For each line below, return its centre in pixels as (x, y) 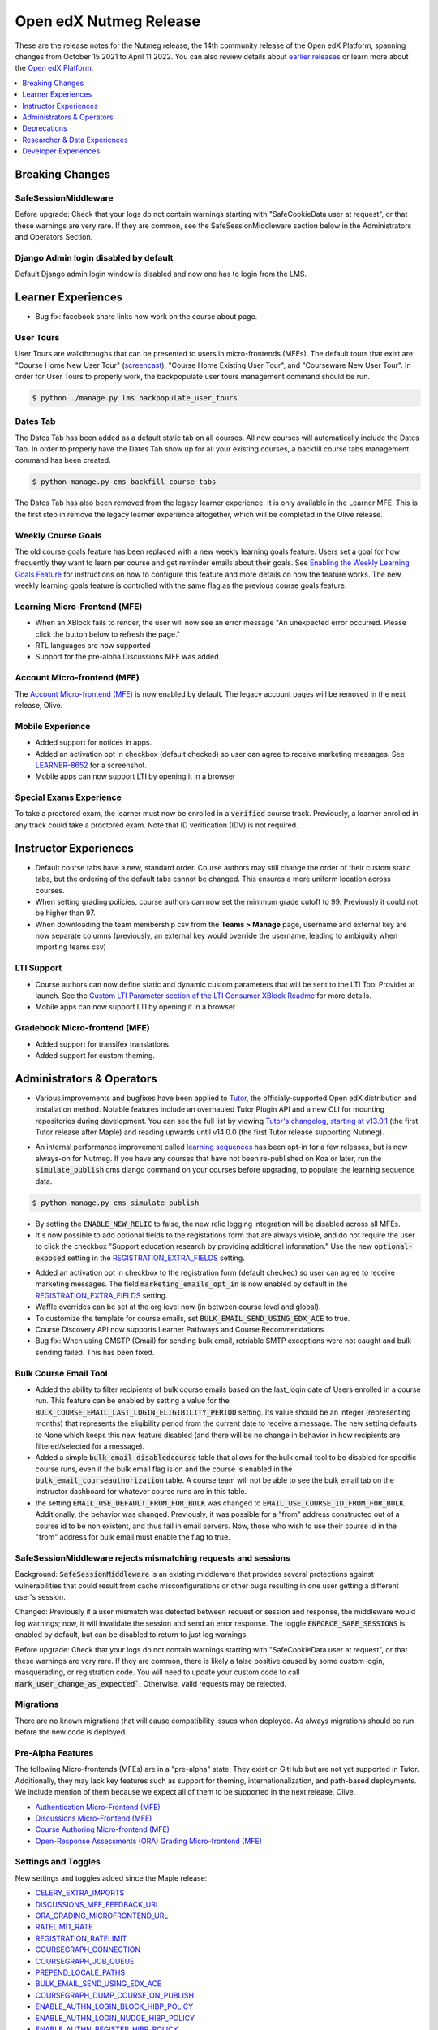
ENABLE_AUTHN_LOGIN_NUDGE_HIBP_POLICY (115, 2018)
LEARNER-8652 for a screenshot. (91, 765)
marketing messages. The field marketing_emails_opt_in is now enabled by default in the (191, 1284)
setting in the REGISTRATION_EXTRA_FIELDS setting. (156, 1258)
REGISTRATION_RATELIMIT (81, 1938)
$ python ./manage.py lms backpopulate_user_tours (135, 397)
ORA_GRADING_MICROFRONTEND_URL (102, 1916)
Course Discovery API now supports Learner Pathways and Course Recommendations (180, 1330)
